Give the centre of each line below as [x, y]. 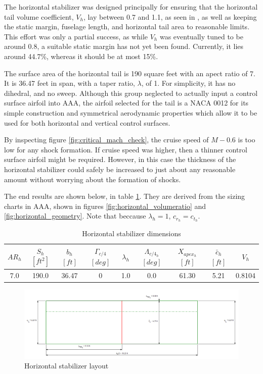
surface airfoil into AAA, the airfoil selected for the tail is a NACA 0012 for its [126, 103]
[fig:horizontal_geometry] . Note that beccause [75, 216]
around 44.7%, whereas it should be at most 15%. [81, 56]
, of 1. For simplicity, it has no [188, 83]
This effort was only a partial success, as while [76, 36]
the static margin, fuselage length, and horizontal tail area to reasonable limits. [127, 26]
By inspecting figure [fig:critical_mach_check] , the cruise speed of [106, 140]
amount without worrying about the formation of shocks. [93, 179]
